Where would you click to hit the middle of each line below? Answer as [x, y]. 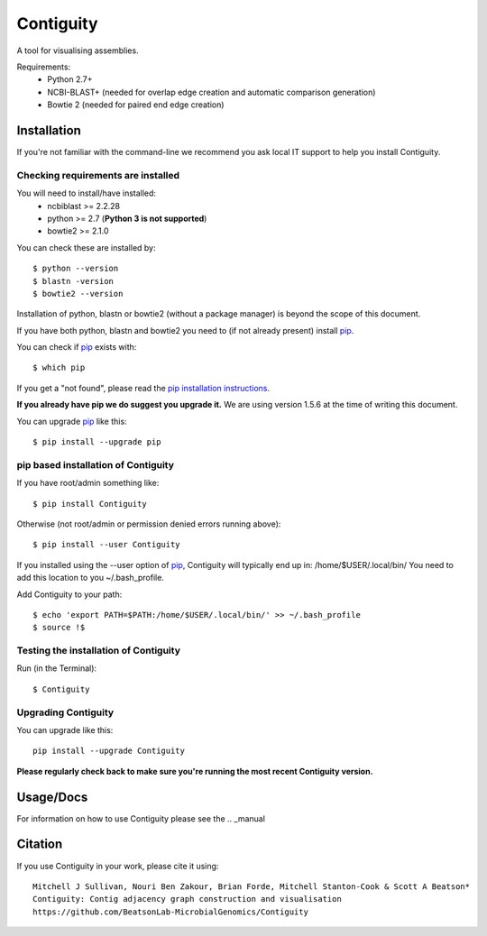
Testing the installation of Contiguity [98, 651]
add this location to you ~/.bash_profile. [90, 578]
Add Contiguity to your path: [69, 594]
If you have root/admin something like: [88, 483]
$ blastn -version [74, 281]
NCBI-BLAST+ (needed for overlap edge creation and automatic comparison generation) [211, 92]
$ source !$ [59, 628]
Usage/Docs [52, 797]
